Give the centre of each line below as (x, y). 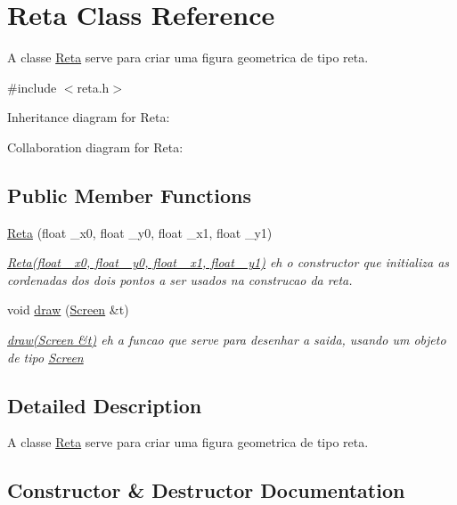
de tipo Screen (45, 357)
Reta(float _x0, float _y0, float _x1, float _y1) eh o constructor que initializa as (228, 262)
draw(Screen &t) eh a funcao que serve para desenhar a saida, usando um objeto (227, 340)
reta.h (93, 87)
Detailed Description (105, 405)
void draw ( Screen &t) (68, 310)
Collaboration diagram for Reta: (95, 147)
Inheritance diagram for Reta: (89, 117)
